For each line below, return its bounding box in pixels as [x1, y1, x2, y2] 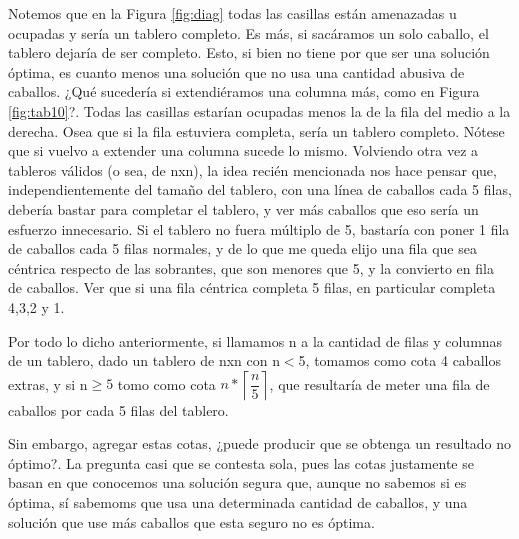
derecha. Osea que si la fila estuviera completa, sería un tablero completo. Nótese [8, 120, 505, 141]
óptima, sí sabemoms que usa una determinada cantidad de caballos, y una [8, 492, 468, 513]
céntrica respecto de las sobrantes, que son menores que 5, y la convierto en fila [8, 257, 494, 278]
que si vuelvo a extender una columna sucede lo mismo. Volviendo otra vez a [8, 140, 479, 161]
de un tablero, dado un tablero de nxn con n [8, 350, 280, 371]
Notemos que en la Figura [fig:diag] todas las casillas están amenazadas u [8, 3, 457, 23]
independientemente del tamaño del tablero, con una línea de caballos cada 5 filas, [8, 179, 512, 200]
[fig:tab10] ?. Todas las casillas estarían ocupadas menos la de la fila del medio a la [8, 100, 511, 121]
